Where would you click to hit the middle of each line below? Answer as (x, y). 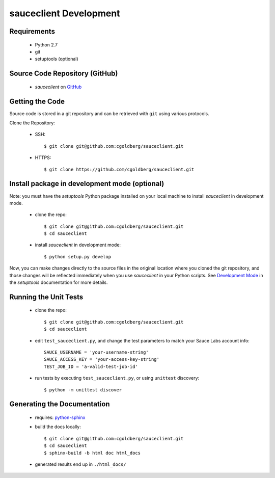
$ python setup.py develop (78, 257)
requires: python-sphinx (60, 417)
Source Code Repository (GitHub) (64, 74)
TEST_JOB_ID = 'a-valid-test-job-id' (91, 366)
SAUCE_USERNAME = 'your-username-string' (96, 352)
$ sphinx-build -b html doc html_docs (92, 453)
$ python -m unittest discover (83, 390)
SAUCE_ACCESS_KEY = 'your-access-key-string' (102, 360)
